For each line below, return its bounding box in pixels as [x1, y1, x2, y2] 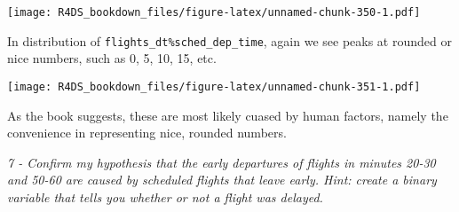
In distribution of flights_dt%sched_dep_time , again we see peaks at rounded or [7, 31, 452, 50]
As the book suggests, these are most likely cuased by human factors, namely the [7, 106, 448, 124]
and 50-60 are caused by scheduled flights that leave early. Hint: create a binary [7, 170, 437, 189]
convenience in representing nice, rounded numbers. [7, 123, 287, 142]
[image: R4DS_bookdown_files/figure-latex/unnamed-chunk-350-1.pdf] [7, 6, 421, 19]
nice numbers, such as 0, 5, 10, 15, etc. [7, 49, 217, 67]
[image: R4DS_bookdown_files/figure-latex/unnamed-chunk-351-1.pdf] [7, 80, 421, 93]
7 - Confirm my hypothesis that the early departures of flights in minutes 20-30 [7, 153, 436, 171]
